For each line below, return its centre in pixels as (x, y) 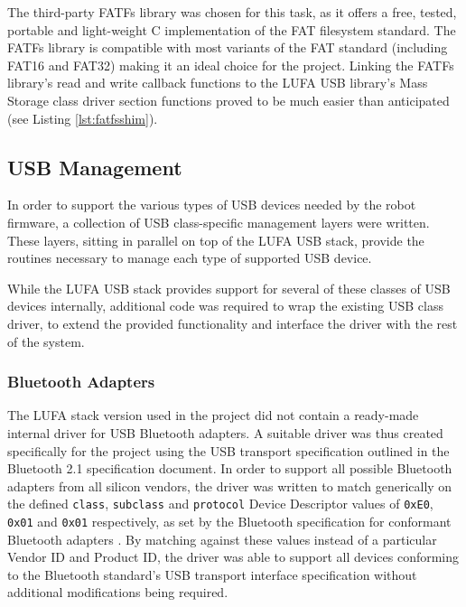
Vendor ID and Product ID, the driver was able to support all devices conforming (233, 557)
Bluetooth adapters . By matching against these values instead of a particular (222, 539)
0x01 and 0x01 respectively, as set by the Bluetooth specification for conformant (229, 521)
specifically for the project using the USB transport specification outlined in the (228, 450)
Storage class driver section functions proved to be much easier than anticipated (228, 100)
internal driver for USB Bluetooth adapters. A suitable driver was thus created (225, 432)
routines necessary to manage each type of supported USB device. (190, 258)
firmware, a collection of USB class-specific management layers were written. (219, 222)
